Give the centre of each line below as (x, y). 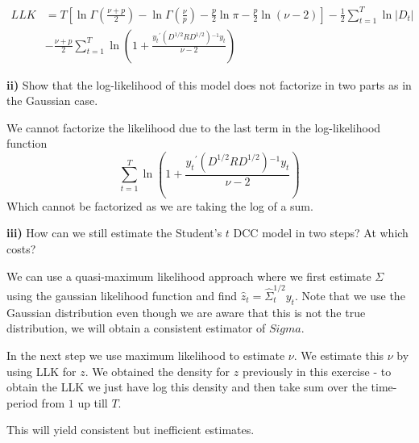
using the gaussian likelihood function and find (122, 295)
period (22, 402)
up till (93, 402)
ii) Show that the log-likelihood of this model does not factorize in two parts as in (209, 84)
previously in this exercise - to (317, 371)
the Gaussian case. (52, 100)
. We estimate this (339, 355)
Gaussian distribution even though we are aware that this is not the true (186, 312)
